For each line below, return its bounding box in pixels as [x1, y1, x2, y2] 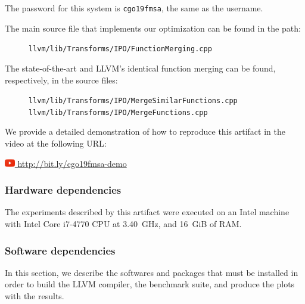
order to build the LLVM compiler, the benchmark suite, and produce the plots [5, 278, 295, 290]
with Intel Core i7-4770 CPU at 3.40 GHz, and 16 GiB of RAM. [5, 218, 242, 229]
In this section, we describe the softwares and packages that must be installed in [5, 266, 298, 278]
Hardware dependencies [5, 182, 122, 197]
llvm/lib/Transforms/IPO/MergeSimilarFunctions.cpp [29, 97, 238, 106]
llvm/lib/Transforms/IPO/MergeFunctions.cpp [29, 108, 208, 117]
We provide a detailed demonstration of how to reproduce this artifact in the [5, 125, 285, 138]
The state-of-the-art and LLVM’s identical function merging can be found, [5, 61, 276, 74]
